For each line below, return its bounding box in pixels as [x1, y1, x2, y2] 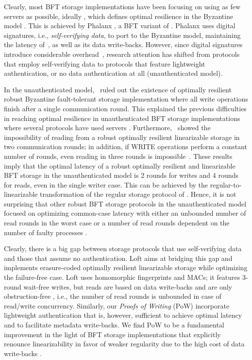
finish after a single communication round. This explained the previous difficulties [4, 103, 247, 113]
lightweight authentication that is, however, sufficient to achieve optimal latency [4, 310, 242, 320]
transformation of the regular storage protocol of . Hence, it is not [39, 189, 236, 199]
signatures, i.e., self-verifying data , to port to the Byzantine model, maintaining [4, 30, 241, 40]
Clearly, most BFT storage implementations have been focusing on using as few [4, 1, 241, 11]
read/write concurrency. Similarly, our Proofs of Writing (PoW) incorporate [4, 300, 230, 310]
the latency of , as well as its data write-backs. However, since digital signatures [4, 39, 243, 50]
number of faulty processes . [4, 227, 87, 237]
